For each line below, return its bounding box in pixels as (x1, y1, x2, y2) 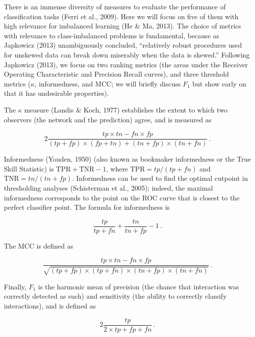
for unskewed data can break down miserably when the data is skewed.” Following (4, 49, 250, 59)
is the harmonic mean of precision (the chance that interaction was (38, 281, 239, 291)
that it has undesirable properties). (4, 88, 109, 98)
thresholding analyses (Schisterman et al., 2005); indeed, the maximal (4, 182, 213, 193)
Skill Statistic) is (4, 163, 54, 173)
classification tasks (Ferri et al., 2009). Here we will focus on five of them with (4, 11, 239, 21)
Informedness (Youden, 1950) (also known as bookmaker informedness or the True (4, 154, 251, 164)
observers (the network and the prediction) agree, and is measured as (4, 114, 212, 124)
